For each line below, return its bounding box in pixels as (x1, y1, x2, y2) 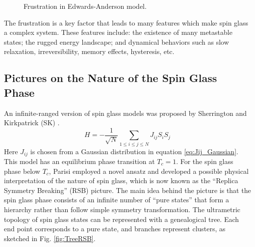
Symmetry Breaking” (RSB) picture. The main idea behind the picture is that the (4, 185, 251, 195)
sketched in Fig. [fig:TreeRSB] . (4, 233, 96, 243)
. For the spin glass (176, 156, 233, 166)
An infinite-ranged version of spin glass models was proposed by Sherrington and (4, 108, 247, 118)
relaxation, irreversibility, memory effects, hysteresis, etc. (4, 46, 175, 56)
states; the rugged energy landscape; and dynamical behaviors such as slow (4, 36, 229, 47)
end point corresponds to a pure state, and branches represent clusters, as (4, 223, 226, 234)
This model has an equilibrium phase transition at (4, 156, 155, 166)
